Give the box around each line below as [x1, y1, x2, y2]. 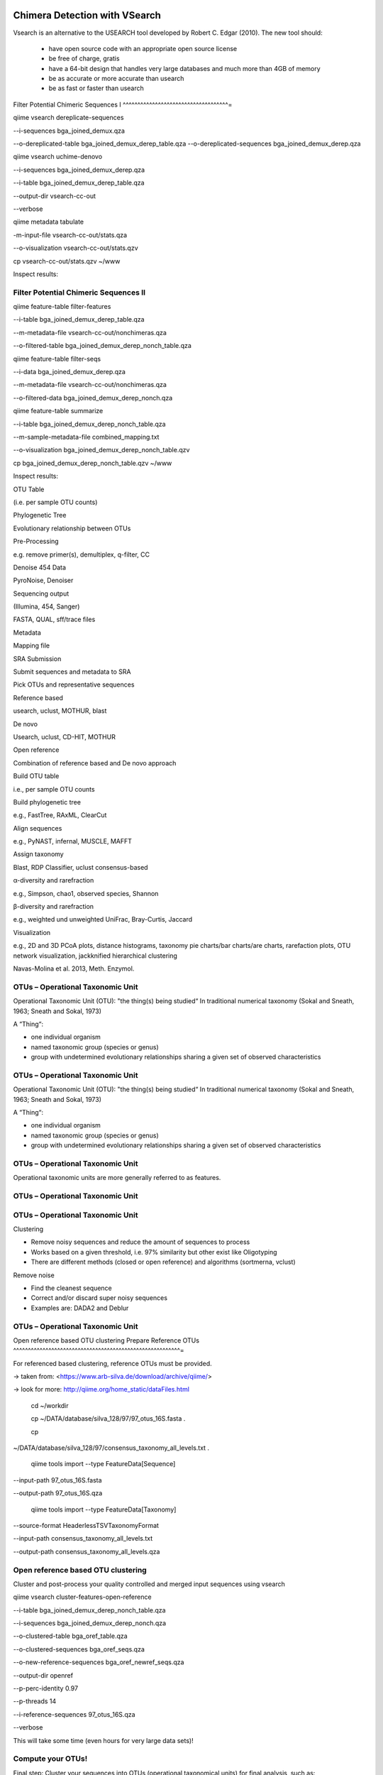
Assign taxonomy [13, 850, 64, 858]
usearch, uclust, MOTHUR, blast [13, 706, 107, 715]
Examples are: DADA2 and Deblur [30, 1304, 129, 1312]
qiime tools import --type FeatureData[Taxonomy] [30, 1505, 177, 1514]
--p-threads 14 [13, 1697, 57, 1705]
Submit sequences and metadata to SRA [13, 667, 131, 676]
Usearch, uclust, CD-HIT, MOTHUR [13, 732, 116, 741]
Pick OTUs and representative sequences [13, 680, 135, 689]
